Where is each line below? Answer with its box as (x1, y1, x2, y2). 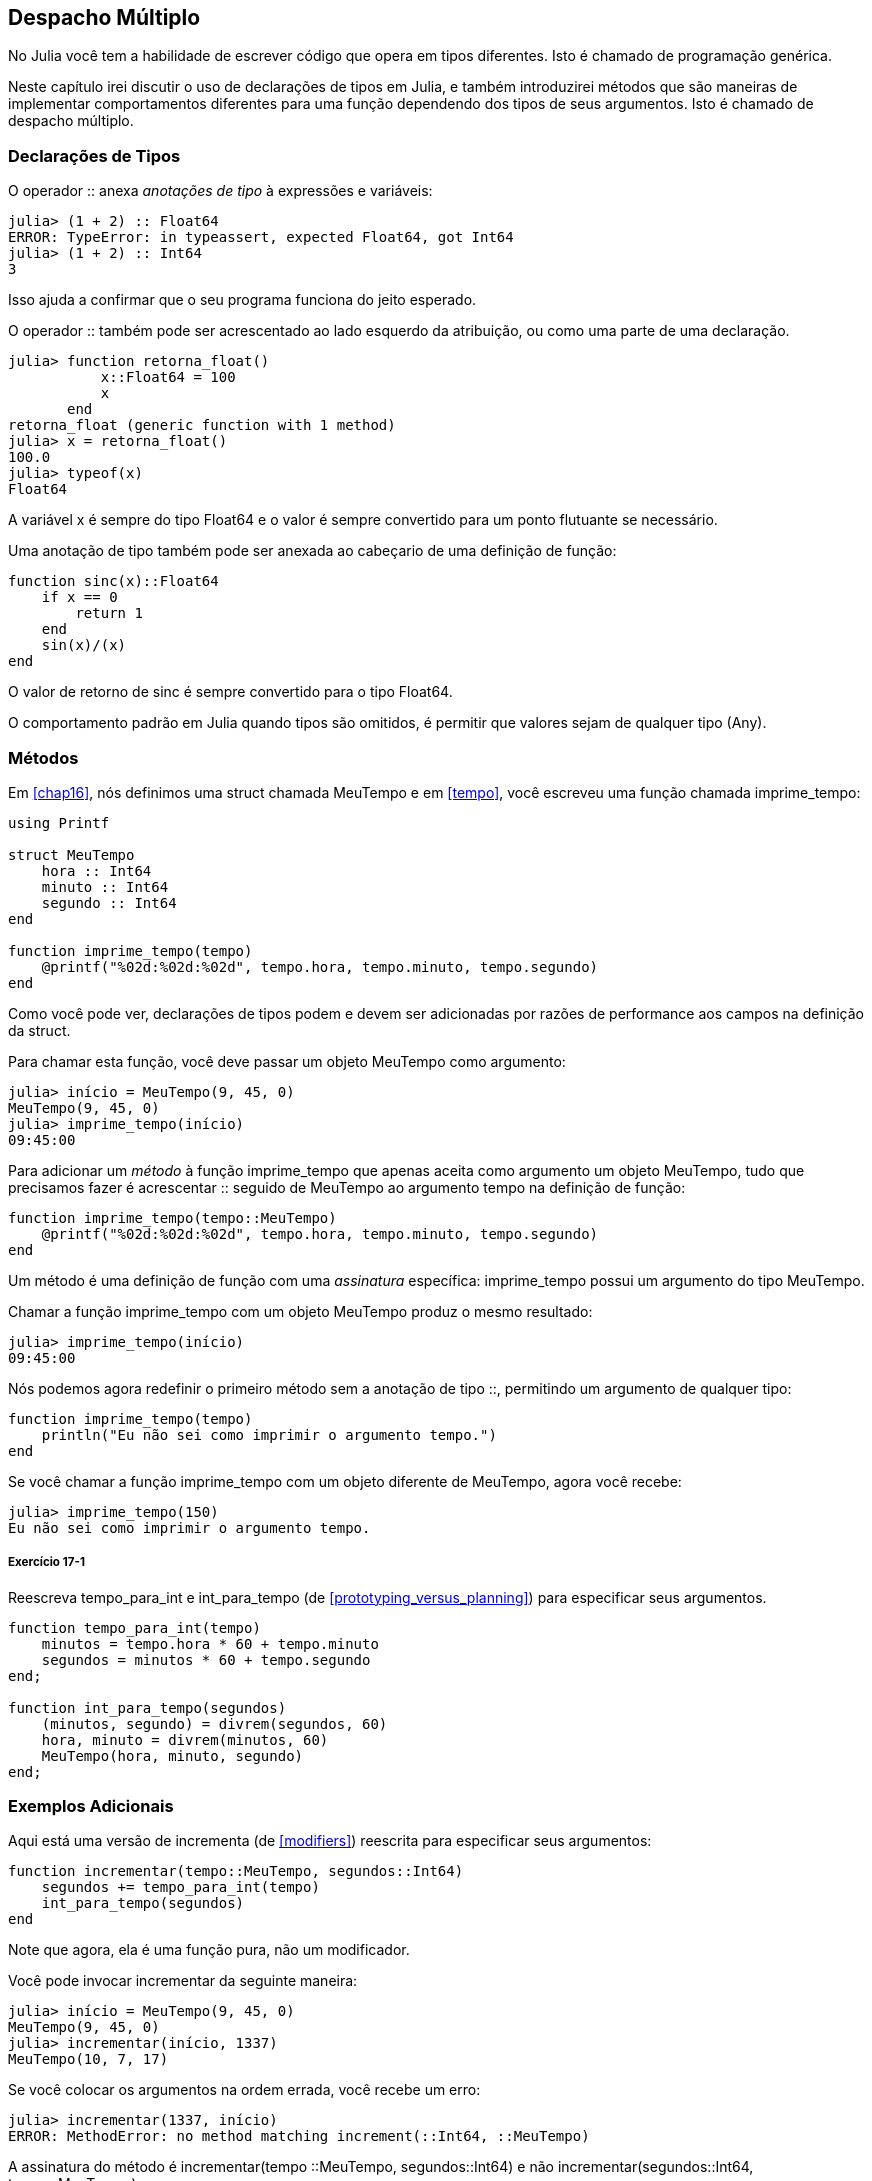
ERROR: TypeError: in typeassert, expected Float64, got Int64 (8, 229, 514, 246)
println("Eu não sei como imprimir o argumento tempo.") (41, 1426, 497, 1443)
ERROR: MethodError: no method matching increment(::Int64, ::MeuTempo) (8, 2128, 590, 2145)
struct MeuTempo (8, 846, 135, 863)
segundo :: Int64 (41, 894, 177, 911)
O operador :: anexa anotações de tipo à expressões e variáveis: (8, 182, 433, 200)
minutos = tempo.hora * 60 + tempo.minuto (41, 1635, 379, 1652)
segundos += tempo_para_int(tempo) (41, 1879, 320, 1896)
